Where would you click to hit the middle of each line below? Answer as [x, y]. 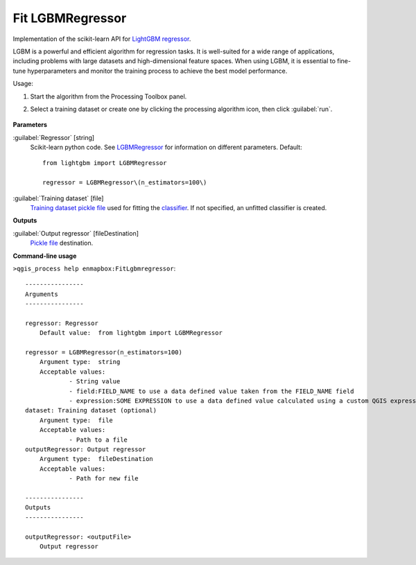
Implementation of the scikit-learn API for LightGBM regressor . [102, 39]
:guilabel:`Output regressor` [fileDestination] [76, 233]
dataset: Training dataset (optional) [91, 410]
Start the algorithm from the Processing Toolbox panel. [109, 96]
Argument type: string [80, 362]
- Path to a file [98, 440]
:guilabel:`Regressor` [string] [54, 137]
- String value [95, 382]
